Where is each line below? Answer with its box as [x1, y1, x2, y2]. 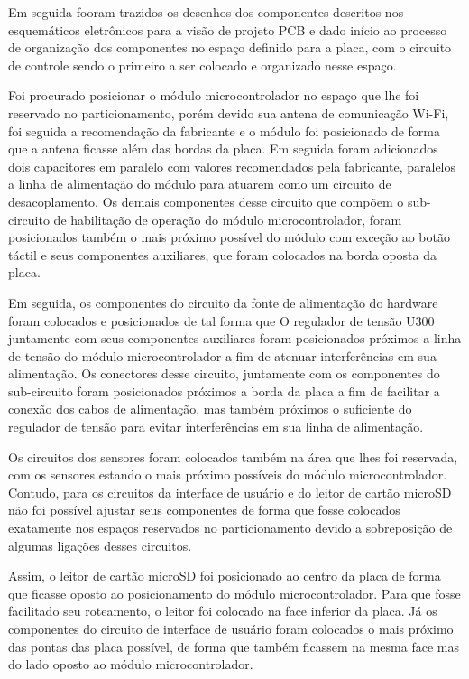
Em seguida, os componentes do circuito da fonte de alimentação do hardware [8, 293, 438, 312]
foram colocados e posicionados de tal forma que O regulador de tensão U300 [8, 311, 435, 330]
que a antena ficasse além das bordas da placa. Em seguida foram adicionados [8, 139, 438, 158]
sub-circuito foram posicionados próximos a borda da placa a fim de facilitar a [8, 381, 440, 400]
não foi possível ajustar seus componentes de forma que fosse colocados [8, 500, 400, 519]
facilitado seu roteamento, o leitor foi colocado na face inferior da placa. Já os [8, 601, 437, 620]
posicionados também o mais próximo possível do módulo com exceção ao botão [8, 228, 450, 246]
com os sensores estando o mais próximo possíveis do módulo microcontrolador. [8, 465, 447, 484]
